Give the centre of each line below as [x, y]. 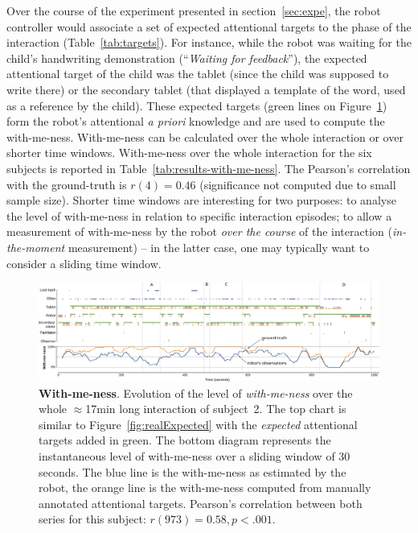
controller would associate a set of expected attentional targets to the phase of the [209, 26]
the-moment [36, 247]
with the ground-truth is [67, 184]
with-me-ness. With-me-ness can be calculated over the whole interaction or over [205, 136]
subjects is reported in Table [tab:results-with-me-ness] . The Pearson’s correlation [209, 168]
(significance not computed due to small [298, 184]
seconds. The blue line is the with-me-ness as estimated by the [193, 471]
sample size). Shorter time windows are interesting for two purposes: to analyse [201, 200]
